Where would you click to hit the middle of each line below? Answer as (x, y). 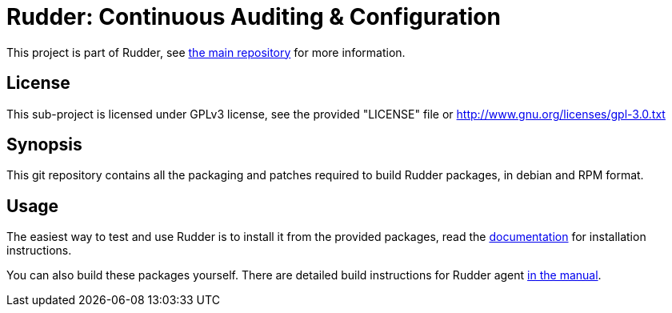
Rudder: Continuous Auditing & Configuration (254, 17)
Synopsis (44, 145)
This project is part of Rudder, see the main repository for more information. (206, 52)
